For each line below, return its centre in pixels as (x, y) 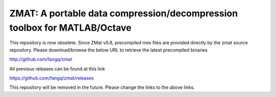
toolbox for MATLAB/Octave (71, 28)
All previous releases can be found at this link (57, 68)
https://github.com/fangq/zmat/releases (52, 78)
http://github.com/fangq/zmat (41, 59)
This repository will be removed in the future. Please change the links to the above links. (102, 87)
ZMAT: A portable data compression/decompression (124, 13)
